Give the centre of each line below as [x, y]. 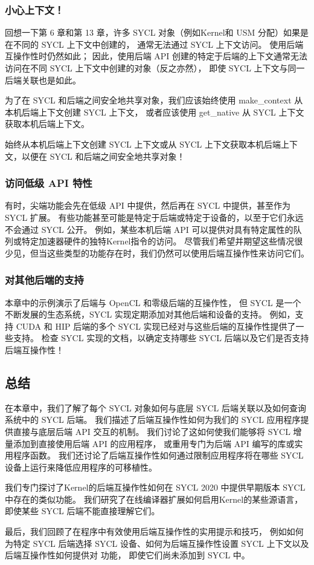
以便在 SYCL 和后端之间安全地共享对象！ [103, 156]
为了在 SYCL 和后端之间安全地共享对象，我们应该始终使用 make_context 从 [154, 100]
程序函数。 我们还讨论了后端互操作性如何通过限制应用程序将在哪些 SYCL [158, 455]
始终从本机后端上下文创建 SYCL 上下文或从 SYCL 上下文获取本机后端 [143, 144]
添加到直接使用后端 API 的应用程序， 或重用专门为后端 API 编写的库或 [154, 443]
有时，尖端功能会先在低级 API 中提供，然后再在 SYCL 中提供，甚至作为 [148, 205]
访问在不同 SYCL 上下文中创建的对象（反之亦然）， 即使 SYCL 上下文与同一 [155, 68]
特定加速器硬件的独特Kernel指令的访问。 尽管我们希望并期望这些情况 [158, 241]
